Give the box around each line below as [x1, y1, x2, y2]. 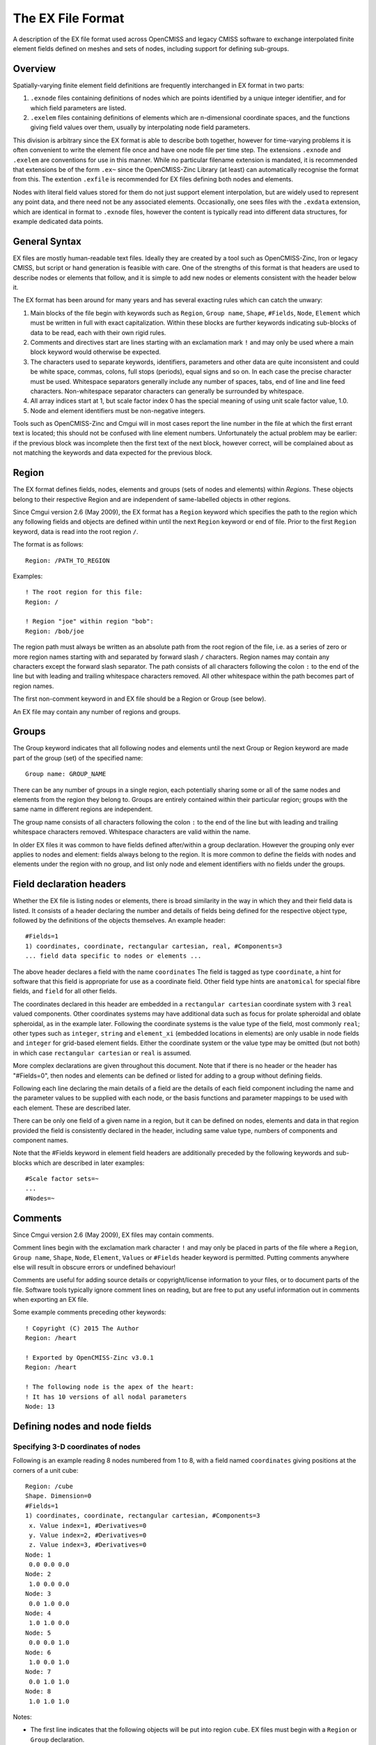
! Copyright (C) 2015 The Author [25, 1324, 139, 1332]
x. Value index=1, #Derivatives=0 [29, 1522, 147, 1529]
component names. [13, 1136, 69, 1144]
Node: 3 [25, 1590, 52, 1598]
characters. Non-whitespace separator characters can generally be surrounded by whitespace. [30, 387, 304, 395]
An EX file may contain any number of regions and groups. [13, 707, 181, 715]
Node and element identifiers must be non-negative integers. [30, 406, 205, 415]
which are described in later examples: [33, 1159, 145, 1167]
